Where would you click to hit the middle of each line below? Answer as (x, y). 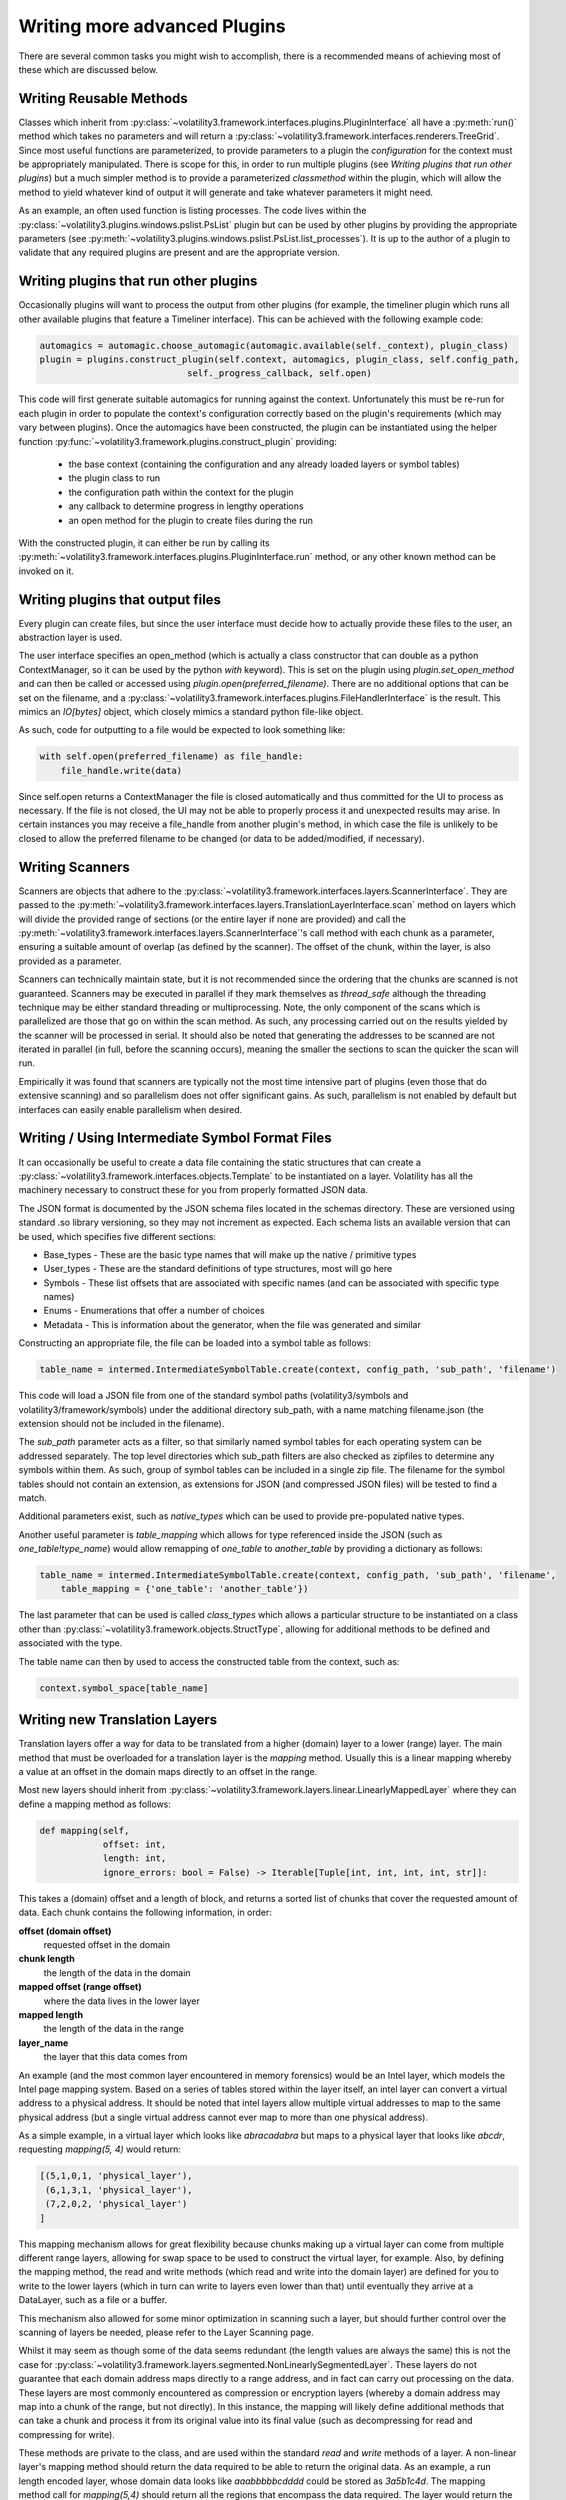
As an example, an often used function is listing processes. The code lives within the (192, 211)
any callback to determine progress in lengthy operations (186, 506)
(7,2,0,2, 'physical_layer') (116, 2204)
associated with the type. (70, 1643)
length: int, (134, 1858)
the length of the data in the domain (117, 1972)
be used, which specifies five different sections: (117, 1236)
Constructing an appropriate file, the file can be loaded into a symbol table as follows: (195, 1343)
